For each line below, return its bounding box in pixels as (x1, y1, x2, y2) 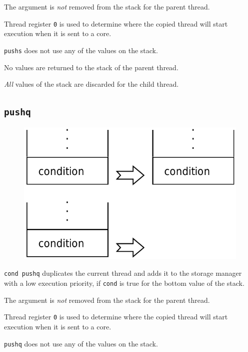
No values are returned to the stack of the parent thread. (4, 62, 178, 72)
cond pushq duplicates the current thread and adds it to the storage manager (4, 268, 242, 278)
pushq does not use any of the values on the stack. (4, 338, 158, 348)
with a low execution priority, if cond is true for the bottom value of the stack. (4, 278, 244, 288)
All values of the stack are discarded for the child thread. (4, 79, 179, 89)
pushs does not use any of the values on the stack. (4, 45, 158, 55)
